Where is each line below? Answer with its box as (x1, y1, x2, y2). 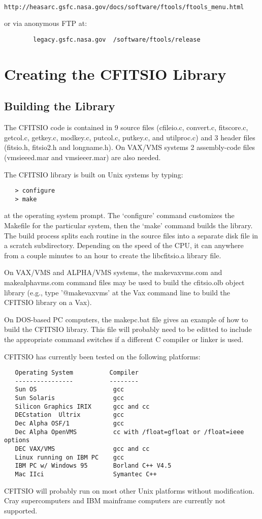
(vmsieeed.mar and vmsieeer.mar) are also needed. (4, 151, 161, 162)
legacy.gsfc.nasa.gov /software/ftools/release (33, 36, 201, 43)
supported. (4, 505, 38, 515)
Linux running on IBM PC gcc (15, 453, 124, 461)
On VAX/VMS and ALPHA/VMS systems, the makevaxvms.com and (4, 267, 222, 278)
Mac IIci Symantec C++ (15, 471, 157, 478)
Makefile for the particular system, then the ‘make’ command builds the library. (4, 220, 253, 231)
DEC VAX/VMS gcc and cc (15, 445, 150, 453)
